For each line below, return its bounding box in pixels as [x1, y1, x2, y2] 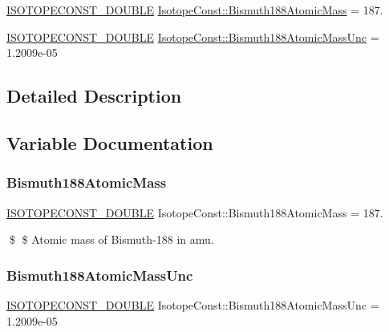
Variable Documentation [6, 130, 213, 155]
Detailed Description [6, 83, 182, 108]
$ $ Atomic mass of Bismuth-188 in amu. [9, 231, 214, 248]
